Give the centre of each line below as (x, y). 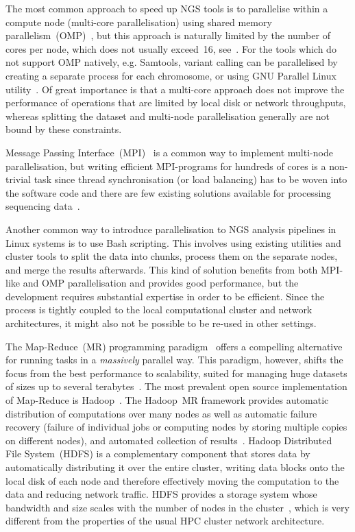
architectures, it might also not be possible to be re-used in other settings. (161, 323)
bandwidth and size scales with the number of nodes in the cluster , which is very (177, 507)
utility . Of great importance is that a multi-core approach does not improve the (175, 89)
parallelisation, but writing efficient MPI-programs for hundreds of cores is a (166, 166)
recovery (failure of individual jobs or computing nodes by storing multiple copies (176, 427)
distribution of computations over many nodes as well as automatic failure (161, 413)
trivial (19, 179)
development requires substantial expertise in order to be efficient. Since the (165, 296)
